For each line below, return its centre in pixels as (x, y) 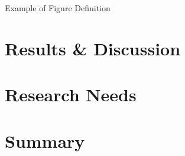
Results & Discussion (93, 48)
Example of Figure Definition (58, 8)
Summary (45, 140)
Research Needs (71, 94)
